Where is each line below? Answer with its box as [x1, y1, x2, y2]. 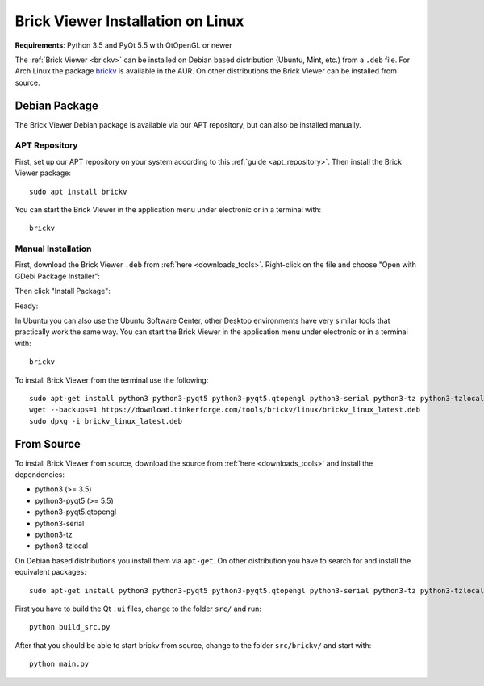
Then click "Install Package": [15, 287, 111, 296]
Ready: [15, 301, 39, 311]
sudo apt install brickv [29, 186, 127, 196]
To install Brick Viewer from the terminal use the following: [15, 375, 209, 385]
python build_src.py [29, 622, 111, 632]
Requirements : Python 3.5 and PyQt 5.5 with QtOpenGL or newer [15, 40, 233, 50]
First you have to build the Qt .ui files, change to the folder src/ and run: [15, 604, 261, 613]
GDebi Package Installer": [15, 271, 101, 281]
